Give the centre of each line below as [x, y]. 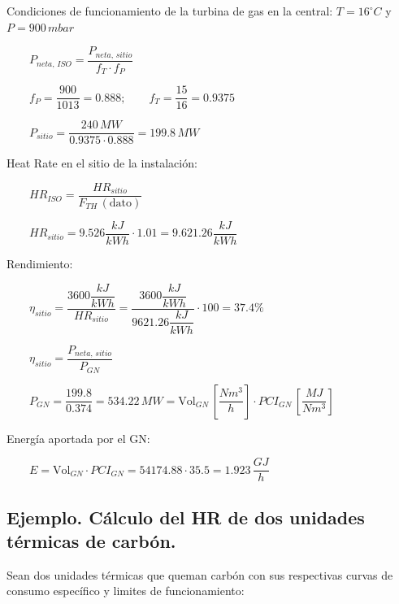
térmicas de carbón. [91, 540]
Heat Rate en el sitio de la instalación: [102, 163]
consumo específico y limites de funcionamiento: [126, 591]
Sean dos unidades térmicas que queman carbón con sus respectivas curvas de [200, 574]
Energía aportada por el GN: [78, 438]
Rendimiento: [40, 263]
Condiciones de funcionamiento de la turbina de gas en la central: [170, 11]
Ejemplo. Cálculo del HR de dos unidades [186, 517]
